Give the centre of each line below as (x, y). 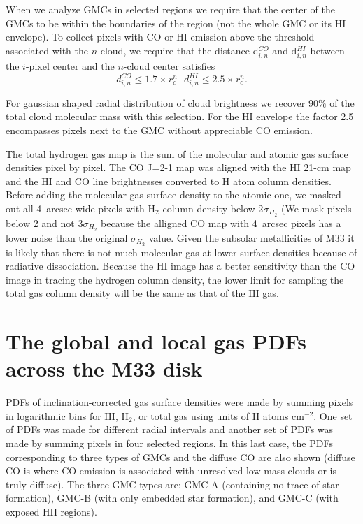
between (327, 50)
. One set (333, 415)
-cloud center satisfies (169, 65)
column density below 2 (213, 208)
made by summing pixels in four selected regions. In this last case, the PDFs (169, 443)
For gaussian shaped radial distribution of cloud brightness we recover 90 (162, 102)
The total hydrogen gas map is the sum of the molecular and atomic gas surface (177, 153)
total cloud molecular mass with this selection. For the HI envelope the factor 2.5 (180, 116)
